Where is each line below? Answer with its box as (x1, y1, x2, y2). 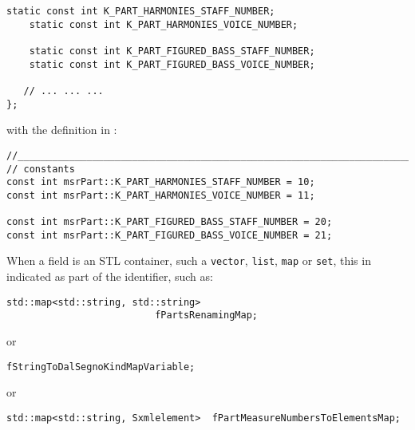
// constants (6, 163, 75, 175)
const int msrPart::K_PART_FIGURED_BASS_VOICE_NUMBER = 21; (6, 229, 333, 241)
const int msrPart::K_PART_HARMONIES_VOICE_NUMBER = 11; (6, 189, 315, 201)
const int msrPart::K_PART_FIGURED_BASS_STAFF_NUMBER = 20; (6, 216, 333, 228)
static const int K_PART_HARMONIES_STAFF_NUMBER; (6, 6, 275, 17)
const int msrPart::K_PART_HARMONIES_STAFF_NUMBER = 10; (6, 176, 315, 188)
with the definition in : (6, 121, 117, 138)
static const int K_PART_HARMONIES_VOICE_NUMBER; (29, 18, 298, 30)
